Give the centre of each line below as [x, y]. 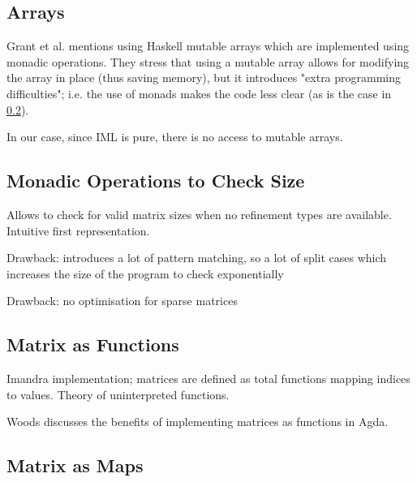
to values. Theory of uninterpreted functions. [118, 394]
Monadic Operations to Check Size [156, 181]
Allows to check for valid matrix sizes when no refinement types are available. [199, 214]
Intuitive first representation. [78, 230]
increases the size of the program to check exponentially [145, 273]
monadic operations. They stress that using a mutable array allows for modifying [208, 61]
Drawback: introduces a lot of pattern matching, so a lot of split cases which [197, 258]
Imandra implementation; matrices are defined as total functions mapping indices [208, 379]
